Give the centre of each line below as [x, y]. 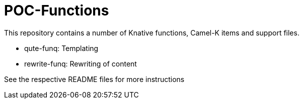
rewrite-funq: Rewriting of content [81, 63]
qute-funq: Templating [61, 48]
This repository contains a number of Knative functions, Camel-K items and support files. [152, 32]
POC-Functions [57, 10]
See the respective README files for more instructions [94, 79]
